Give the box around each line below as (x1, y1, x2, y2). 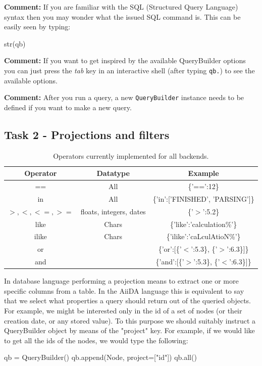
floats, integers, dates (80, 206, 146, 216)
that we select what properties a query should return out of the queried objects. (4, 295, 251, 306)
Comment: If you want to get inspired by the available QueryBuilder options (4, 55, 246, 66)
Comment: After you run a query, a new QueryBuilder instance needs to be (4, 92, 244, 103)
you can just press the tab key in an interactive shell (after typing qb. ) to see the (4, 65, 255, 75)
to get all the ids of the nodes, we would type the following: (4, 335, 188, 345)
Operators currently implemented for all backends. (53, 150, 209, 161)
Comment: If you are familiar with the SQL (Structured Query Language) (4, 2, 238, 12)
